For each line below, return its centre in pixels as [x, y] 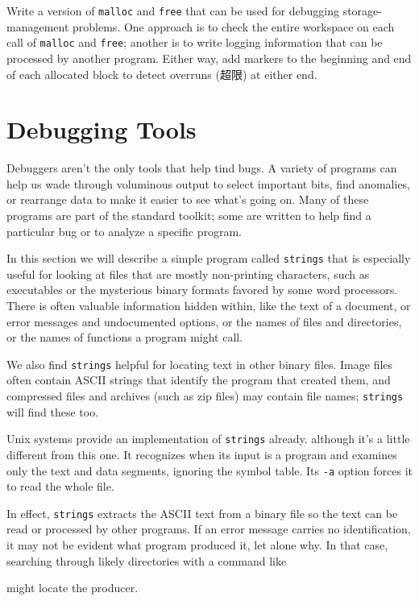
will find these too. [53, 411]
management [38, 26]
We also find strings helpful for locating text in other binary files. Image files [200, 364]
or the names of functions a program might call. [125, 337]
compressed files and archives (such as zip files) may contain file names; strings [205, 396]
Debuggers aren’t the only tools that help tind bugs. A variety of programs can [202, 168]
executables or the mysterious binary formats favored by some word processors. [202, 290]
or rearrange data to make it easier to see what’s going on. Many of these [188, 199]
